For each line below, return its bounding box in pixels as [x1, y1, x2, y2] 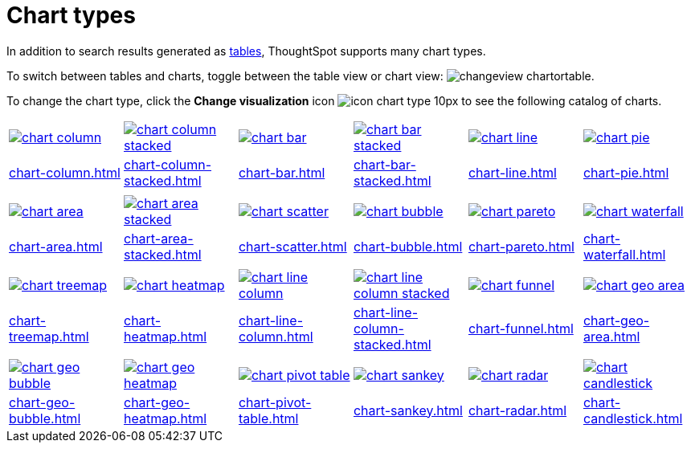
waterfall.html [583, 246, 666, 263]
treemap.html [9, 328, 89, 345]
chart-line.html [468, 164, 557, 181]
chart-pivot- [238, 394, 312, 410]
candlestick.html [583, 410, 683, 427]
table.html [238, 410, 299, 427]
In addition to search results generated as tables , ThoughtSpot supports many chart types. [6, 43, 486, 58]
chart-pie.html [583, 164, 669, 181]
